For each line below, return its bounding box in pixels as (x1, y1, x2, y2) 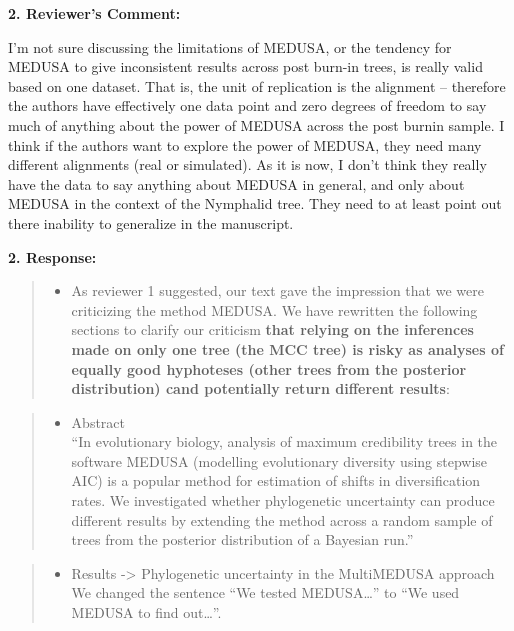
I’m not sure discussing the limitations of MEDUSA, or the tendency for (8, 36, 452, 57)
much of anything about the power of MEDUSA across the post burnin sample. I (8, 114, 505, 135)
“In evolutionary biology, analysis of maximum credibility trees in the (71, 431, 498, 452)
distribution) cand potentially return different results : (71, 378, 450, 399)
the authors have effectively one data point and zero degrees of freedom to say (8, 95, 487, 116)
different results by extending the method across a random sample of (71, 509, 493, 530)
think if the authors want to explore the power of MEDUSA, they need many (8, 134, 482, 155)
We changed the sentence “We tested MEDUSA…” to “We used (71, 582, 460, 603)
